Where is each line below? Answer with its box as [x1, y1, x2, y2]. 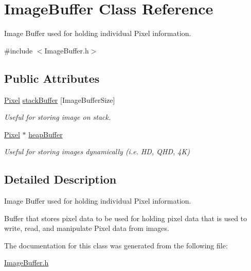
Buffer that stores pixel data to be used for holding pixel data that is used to [4, 212, 247, 223]
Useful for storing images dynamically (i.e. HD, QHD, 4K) [4, 146, 190, 157]
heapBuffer [28, 129, 63, 139]
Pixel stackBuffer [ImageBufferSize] [4, 94, 115, 105]
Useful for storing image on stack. [4, 112, 111, 122]
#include [4, 45, 33, 56]
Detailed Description [4, 171, 117, 187]
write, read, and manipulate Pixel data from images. [4, 223, 169, 233]
